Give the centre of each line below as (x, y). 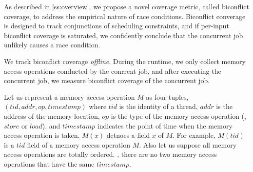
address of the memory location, (52, 116)
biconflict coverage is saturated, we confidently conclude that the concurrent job (124, 35)
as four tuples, (167, 97)
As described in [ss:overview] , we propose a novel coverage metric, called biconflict (126, 6)
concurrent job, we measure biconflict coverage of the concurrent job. (107, 80)
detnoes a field (128, 135)
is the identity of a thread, (158, 106)
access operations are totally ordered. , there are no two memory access (110, 154)
